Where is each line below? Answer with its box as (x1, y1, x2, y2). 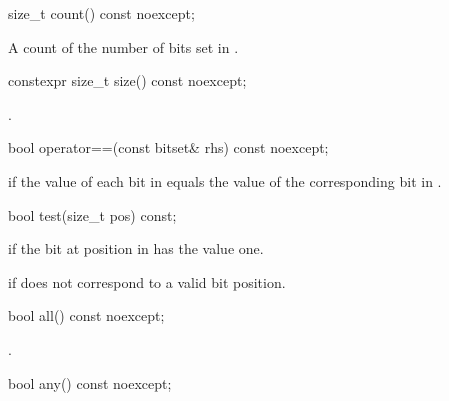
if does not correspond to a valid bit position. (8, 271, 286, 292)
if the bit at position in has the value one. (8, 238, 264, 259)
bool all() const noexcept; (8, 305, 165, 326)
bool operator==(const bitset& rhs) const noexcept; (8, 137, 329, 158)
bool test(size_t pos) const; (8, 204, 177, 225)
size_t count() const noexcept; (8, 3, 195, 23)
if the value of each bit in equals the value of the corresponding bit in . (8, 170, 442, 191)
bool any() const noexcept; (8, 372, 172, 393)
